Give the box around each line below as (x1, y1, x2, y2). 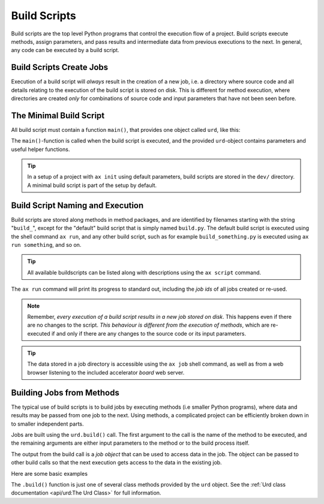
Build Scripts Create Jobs (11, 62, 109, 73)
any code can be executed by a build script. (11, 47, 119, 54)
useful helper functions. (11, 146, 70, 153)
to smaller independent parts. (11, 420, 84, 427)
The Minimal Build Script (11, 110, 105, 120)
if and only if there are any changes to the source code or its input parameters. (51, 330, 246, 337)
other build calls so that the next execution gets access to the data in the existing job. (11, 459, 222, 466)
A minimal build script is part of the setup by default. (27, 182, 157, 189)
